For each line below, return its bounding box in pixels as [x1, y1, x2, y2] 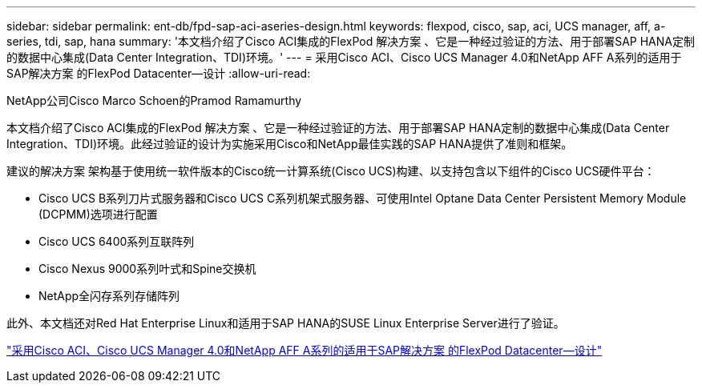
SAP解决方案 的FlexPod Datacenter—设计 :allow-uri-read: [6, 66, 311, 80]
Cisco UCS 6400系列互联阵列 [38, 235, 195, 248]
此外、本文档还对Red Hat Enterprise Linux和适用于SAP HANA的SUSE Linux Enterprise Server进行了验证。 [6, 316, 565, 330]
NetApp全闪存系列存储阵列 [38, 289, 180, 303]
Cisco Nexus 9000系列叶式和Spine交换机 [38, 262, 256, 275]
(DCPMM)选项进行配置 [38, 207, 158, 221]
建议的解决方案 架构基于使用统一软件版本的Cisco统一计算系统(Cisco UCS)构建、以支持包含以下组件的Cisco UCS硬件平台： [6, 164, 656, 178]
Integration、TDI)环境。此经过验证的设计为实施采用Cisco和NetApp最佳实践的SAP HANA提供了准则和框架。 [6, 137, 573, 150]
